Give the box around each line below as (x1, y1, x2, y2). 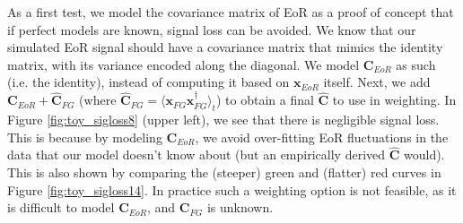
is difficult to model (7, 198, 115, 217)
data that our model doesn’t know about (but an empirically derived (7, 145, 386, 164)
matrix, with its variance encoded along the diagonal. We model (7, 55, 360, 73)
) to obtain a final (215, 90, 314, 109)
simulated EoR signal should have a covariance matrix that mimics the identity (7, 38, 443, 56)
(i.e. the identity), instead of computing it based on (7, 73, 290, 91)
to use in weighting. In (332, 90, 457, 109)
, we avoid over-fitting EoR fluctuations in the (195, 127, 449, 146)
